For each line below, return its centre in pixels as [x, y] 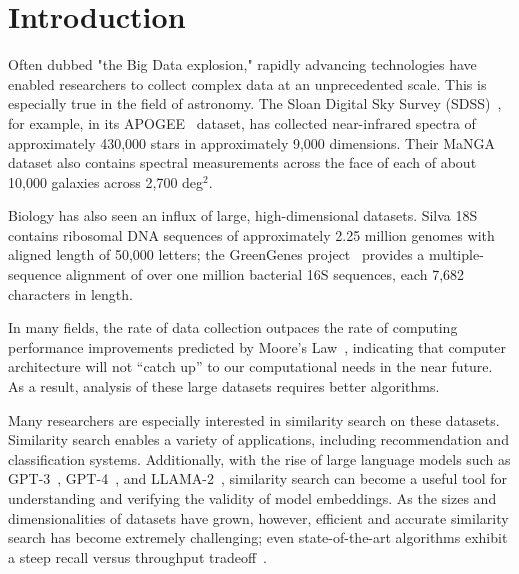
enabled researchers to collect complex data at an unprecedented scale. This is [247, 83]
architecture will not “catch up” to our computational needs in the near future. [250, 366]
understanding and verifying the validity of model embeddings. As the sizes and [252, 498]
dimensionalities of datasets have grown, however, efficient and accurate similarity [258, 517]
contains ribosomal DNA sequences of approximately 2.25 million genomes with [251, 234]
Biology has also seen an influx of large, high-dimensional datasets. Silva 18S [243, 215]
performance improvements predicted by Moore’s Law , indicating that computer [257, 346]
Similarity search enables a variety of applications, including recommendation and [258, 439]
